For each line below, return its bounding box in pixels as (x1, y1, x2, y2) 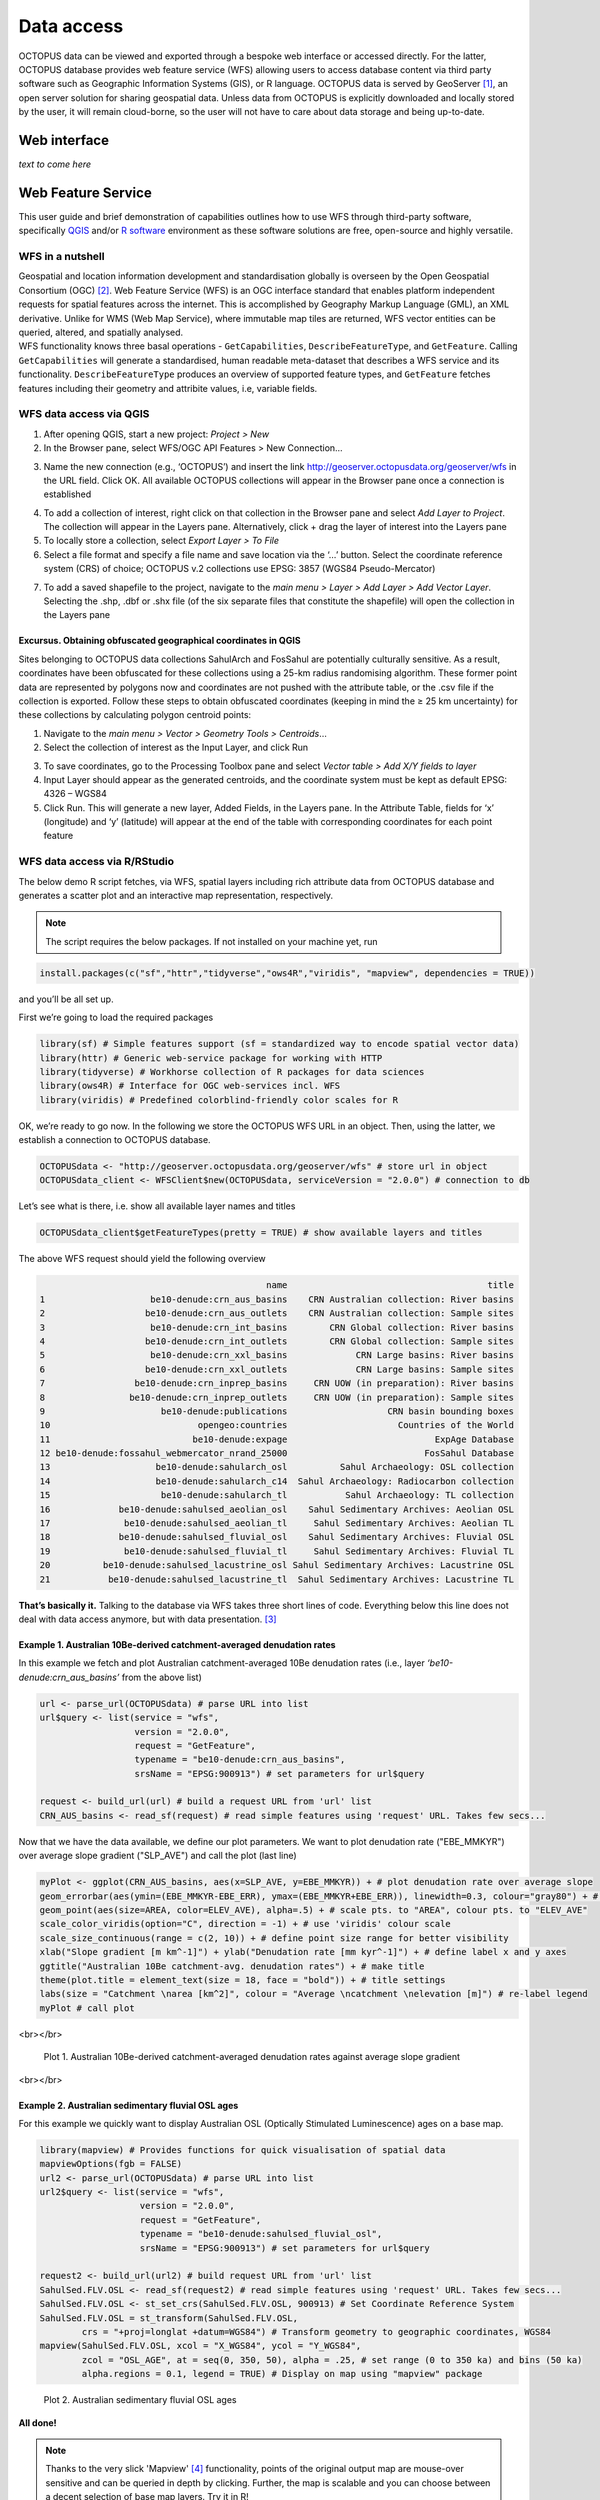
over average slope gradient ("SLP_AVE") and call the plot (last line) (18, 1850, 297, 1862)
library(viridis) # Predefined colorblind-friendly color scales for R (39, 1094, 399, 1105)
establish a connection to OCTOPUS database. (18, 1134, 211, 1146)
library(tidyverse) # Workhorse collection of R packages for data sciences (39, 1066, 425, 1077)
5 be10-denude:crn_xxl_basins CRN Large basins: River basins (39, 1350, 515, 1361)
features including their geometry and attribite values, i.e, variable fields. (18, 382, 318, 394)
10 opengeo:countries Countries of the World (39, 1420, 515, 1431)
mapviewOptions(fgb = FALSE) (39, 2158, 183, 2170)
